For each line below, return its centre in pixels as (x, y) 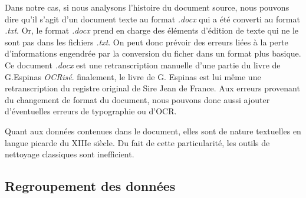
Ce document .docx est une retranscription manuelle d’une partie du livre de (143, 65)
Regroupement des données (90, 186)
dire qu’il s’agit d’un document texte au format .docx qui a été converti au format (152, 19)
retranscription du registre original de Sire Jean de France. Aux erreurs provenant (152, 88)
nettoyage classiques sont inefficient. (70, 154)
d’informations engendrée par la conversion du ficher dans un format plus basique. (153, 53)
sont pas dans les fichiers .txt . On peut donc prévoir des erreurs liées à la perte (147, 42)
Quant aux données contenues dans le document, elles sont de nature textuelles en (153, 131)
